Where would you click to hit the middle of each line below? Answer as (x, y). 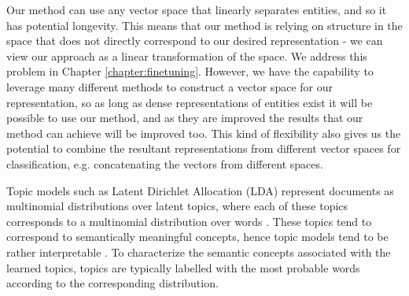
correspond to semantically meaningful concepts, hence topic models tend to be (197, 237)
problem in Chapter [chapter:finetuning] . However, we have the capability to (190, 71)
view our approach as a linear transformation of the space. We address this (187, 55)
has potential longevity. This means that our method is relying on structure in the (204, 25)
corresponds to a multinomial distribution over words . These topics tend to (189, 221)
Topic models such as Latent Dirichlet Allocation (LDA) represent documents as (200, 190)
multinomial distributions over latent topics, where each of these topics (177, 206)
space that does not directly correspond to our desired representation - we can (195, 41)
